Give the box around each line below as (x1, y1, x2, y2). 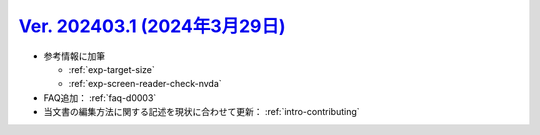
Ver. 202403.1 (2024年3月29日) (18, 15, 286, 37)
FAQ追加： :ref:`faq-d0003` (43, 91, 157, 104)
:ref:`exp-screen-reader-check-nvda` (68, 78, 222, 90)
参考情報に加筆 (43, 50, 105, 62)
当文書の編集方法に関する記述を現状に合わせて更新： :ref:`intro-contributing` (43, 106, 360, 118)
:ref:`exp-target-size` (68, 63, 155, 75)
